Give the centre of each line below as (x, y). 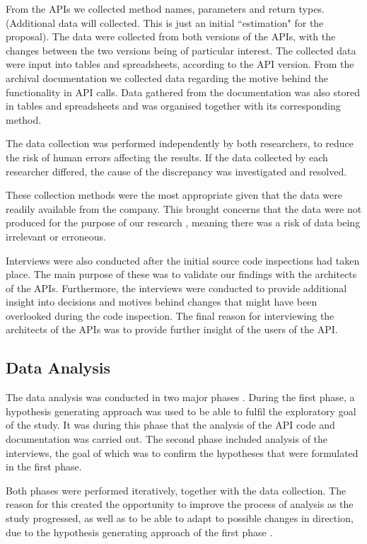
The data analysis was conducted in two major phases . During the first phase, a (180, 397)
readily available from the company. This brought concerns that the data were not (184, 208)
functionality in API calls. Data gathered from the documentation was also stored (183, 92)
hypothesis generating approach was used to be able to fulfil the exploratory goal (181, 411)
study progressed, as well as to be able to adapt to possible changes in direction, (180, 518)
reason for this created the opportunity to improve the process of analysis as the (180, 504)
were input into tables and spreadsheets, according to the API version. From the (180, 64)
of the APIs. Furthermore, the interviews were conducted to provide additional (176, 288)
